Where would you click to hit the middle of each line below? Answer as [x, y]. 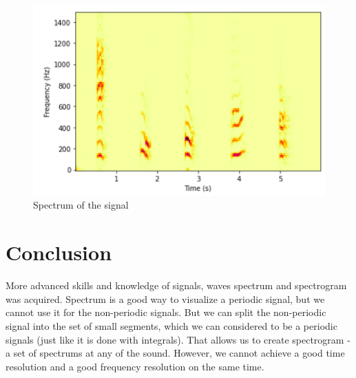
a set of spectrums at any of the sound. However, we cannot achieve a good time [175, 353]
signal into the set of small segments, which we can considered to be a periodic [171, 325]
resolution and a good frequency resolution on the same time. [135, 366]
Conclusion [59, 252]
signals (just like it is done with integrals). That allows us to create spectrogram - [178, 339]
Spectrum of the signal [81, 205]
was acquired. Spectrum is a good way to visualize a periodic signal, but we [165, 298]
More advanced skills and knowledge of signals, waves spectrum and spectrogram [176, 285]
